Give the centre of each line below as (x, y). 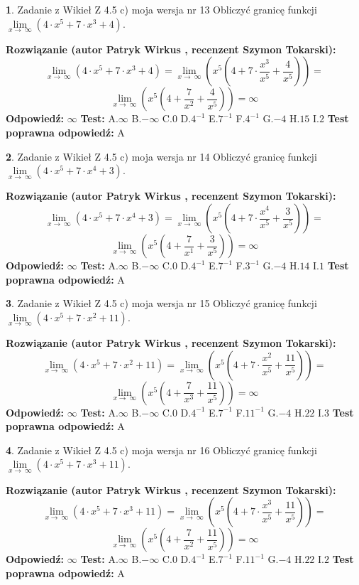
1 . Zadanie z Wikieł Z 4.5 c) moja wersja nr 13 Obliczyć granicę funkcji (161, 9)
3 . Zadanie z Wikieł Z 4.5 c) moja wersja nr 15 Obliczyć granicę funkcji (161, 303)
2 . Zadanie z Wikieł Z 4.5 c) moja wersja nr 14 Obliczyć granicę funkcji (161, 156)
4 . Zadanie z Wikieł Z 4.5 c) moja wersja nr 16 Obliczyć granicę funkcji (161, 450)
